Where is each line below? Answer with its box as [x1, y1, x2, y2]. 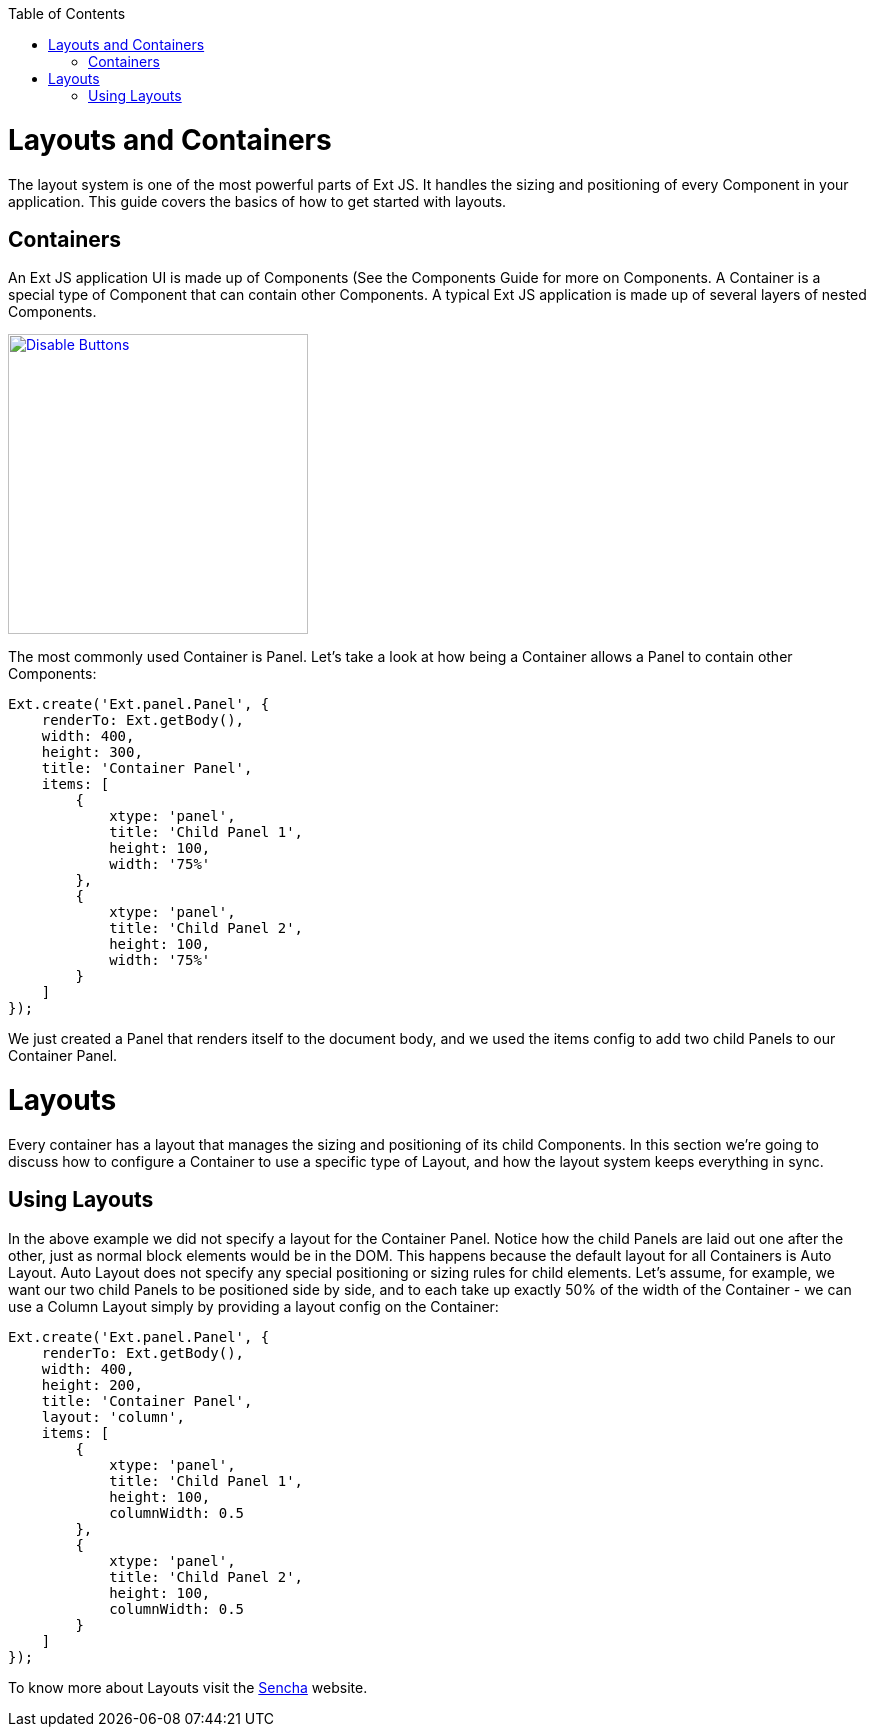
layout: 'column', [41, 1408, 186, 1425]
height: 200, [41, 1376, 143, 1393]
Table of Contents [8, 5, 126, 22]
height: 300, [41, 744, 143, 761]
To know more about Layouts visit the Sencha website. [8, 1678, 368, 1696]
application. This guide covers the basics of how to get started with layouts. [8, 192, 507, 210]
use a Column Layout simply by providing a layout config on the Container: [8, 1297, 499, 1315]
